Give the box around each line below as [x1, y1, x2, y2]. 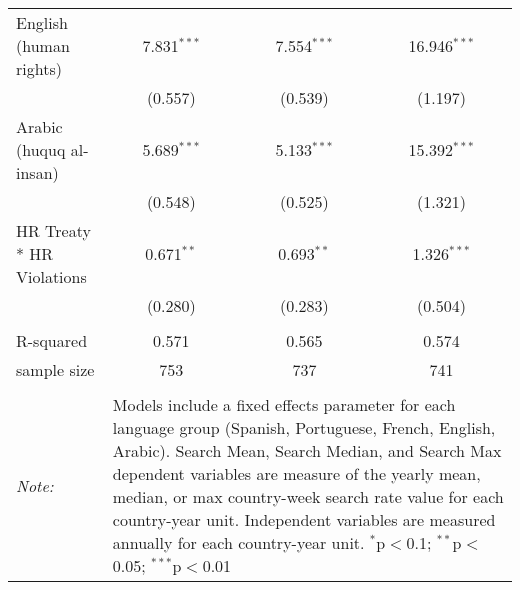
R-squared [16, 329, 88, 352]
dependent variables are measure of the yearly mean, [112, 462, 481, 485]
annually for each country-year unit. [112, 531, 365, 554]
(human [16, 34, 70, 57]
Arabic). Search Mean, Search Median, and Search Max [112, 439, 502, 462]
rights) [16, 57, 62, 80]
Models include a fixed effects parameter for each [112, 393, 456, 416]
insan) [16, 161, 59, 184]
